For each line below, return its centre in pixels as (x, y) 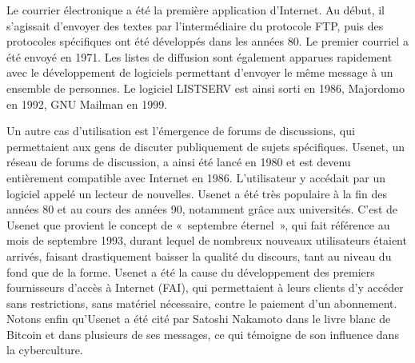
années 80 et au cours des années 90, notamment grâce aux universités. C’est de (202, 209)
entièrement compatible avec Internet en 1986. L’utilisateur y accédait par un (196, 177)
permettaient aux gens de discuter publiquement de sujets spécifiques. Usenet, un (206, 146)
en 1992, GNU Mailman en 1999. (87, 104)
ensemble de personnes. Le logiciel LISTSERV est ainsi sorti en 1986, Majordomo (206, 88)
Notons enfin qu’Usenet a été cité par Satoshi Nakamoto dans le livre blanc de (199, 319)
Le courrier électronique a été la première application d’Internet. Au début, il (196, 10)
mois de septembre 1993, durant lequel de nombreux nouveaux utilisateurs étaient (207, 240)
